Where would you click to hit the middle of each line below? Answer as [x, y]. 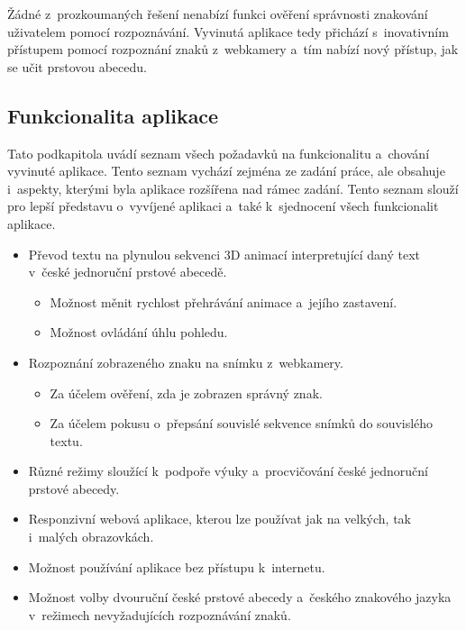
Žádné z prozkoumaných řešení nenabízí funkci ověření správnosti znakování [218, 14]
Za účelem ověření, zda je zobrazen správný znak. [186, 393]
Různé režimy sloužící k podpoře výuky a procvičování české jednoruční [228, 471]
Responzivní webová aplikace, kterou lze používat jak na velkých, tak [219, 519]
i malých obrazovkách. [91, 537]
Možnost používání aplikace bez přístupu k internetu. [177, 566]
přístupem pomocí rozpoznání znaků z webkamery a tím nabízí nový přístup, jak [233, 49]
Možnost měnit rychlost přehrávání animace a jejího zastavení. [224, 301]
